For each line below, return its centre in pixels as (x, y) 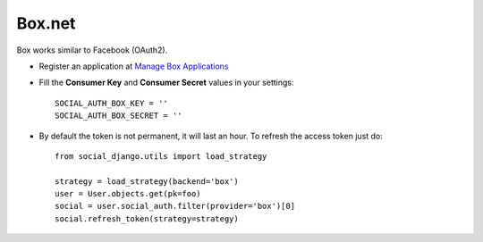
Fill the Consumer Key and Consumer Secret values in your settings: (166, 83)
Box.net (46, 23)
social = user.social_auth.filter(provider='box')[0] (175, 206)
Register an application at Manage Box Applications (134, 66)
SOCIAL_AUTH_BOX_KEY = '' (112, 103)
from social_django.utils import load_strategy (161, 156)
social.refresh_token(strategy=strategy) (147, 218)
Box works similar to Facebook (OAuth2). (92, 50)
